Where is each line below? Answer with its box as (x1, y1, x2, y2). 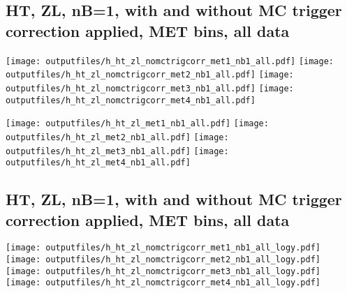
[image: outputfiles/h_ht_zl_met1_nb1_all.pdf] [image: (6, 119, 269, 129)
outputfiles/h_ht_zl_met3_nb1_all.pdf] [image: (6, 146, 229, 156)
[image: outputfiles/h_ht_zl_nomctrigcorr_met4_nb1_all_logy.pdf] (6, 278, 321, 288)
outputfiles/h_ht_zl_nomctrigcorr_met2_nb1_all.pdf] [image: (6, 70, 294, 80)
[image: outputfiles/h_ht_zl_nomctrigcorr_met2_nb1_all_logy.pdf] (6, 255, 321, 265)
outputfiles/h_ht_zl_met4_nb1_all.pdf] (6, 158, 191, 168)
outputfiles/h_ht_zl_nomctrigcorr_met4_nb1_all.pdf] (6, 95, 256, 105)
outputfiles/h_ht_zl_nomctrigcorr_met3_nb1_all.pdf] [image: (6, 83, 294, 93)
